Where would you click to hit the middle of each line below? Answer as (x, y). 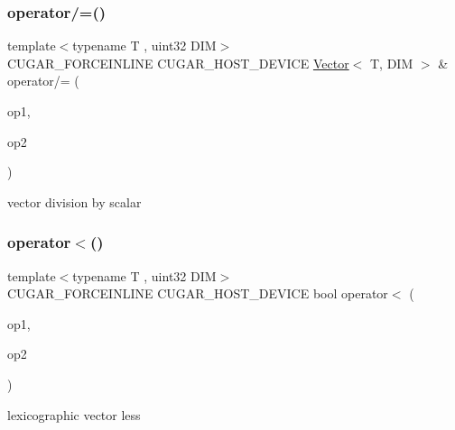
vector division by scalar (74, 201)
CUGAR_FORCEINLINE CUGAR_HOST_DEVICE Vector (178, 63)
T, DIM (391, 63)
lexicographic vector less (74, 414)
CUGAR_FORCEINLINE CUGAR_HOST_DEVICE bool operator (198, 293)
